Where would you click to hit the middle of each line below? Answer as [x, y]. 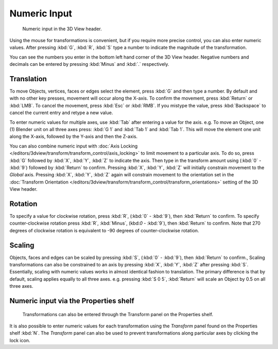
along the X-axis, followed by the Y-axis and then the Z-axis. [74, 137]
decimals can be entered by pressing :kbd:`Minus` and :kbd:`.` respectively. [89, 64]
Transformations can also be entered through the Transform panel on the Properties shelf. [118, 314]
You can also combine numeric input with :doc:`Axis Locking [74, 146]
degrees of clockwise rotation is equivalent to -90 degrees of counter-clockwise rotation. [104, 230]
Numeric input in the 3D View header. [62, 29]
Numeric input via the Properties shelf [72, 301]
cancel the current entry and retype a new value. [61, 113]
